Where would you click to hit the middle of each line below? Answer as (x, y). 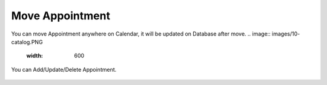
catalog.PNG (27, 42)
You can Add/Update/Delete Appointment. (64, 69)
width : (35, 56)
